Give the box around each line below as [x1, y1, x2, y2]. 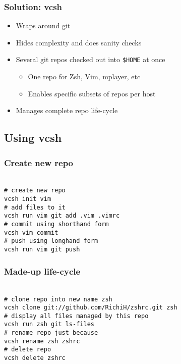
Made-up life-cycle [4, 265, 81, 277]
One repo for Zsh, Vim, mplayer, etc [28, 71, 141, 82]
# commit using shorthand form [4, 221, 109, 228]
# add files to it [4, 203, 66, 211]
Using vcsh [4, 130, 62, 145]
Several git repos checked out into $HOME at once [16, 54, 165, 65]
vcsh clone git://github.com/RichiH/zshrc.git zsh [4, 304, 177, 311]
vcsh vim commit [4, 229, 58, 236]
